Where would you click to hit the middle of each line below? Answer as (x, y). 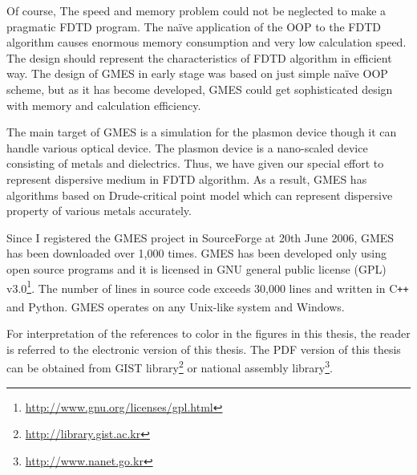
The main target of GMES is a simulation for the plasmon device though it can (202, 132)
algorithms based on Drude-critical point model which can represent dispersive (200, 195)
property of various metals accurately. (99, 211)
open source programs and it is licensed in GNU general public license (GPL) (196, 268)
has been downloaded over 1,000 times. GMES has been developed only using (196, 253)
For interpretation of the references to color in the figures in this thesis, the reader (208, 333)
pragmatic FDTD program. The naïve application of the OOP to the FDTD (194, 26)
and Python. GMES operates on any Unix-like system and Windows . (176, 306)
